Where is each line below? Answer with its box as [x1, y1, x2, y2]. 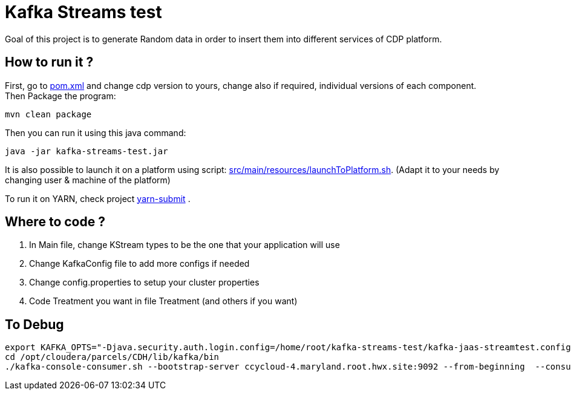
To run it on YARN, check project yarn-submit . [5, 193, 191, 204]
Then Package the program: [5, 90, 116, 101]
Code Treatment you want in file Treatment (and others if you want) [29, 296, 298, 307]
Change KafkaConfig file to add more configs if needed [29, 258, 250, 269]
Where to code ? [5, 214, 105, 230]
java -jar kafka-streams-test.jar [5, 146, 168, 156]
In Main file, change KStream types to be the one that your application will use [29, 240, 340, 250]
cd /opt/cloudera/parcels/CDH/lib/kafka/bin [5, 352, 220, 362]
